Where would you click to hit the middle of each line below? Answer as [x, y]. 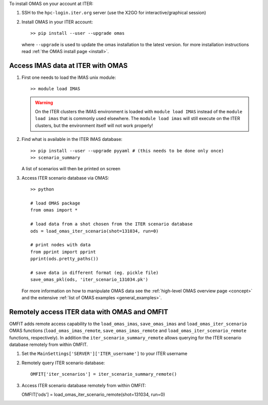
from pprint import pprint [63, 252]
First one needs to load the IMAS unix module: [69, 77]
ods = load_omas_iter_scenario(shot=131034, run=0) [95, 231]
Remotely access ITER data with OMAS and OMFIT [89, 312]
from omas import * [54, 210]
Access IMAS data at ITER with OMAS [68, 65]
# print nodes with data [61, 245]
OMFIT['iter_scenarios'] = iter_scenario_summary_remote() [104, 374]
